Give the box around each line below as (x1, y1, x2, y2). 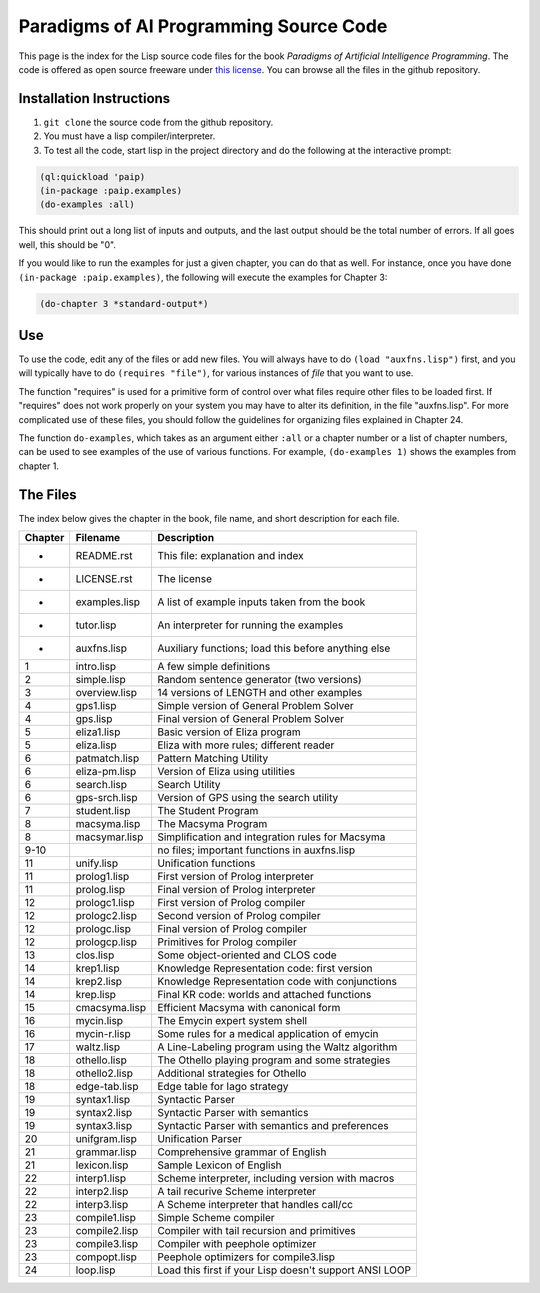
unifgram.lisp (75, 1132, 137, 1146)
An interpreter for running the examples (156, 618, 344, 632)
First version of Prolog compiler (156, 896, 306, 910)
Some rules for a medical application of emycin (156, 1027, 379, 1041)
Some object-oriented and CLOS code (156, 948, 337, 962)
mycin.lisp (75, 1014, 124, 1028)
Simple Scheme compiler (156, 1211, 275, 1225)
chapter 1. (18, 460, 60, 472)
